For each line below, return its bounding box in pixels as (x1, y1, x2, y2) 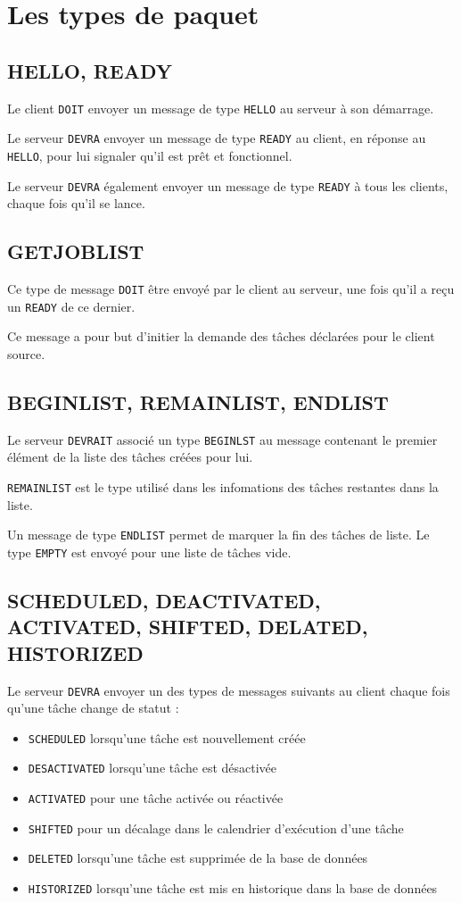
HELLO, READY (7, 56, 173, 84)
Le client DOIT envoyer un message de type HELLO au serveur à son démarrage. (7, 98, 434, 117)
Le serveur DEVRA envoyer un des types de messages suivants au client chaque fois (7, 681, 450, 699)
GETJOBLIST (7, 238, 144, 265)
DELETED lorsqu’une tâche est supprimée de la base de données (28, 849, 368, 867)
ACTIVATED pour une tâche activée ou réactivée (28, 789, 284, 807)
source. (7, 344, 45, 363)
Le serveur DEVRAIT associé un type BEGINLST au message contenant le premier (7, 430, 438, 448)
